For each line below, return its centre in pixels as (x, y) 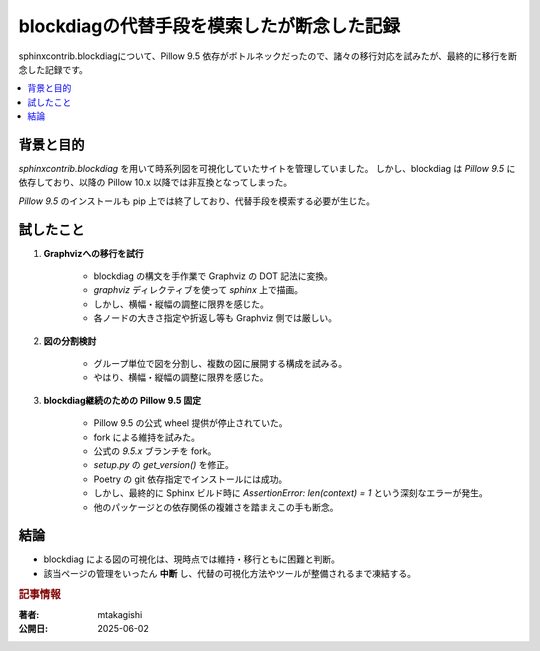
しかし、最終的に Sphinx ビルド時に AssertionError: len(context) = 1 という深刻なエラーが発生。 (291, 493)
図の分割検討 (70, 341)
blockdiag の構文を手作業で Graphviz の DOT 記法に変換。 (213, 276)
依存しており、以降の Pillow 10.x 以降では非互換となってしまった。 (155, 182)
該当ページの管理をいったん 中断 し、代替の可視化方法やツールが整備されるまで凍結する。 (230, 573)
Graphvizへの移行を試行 (93, 253)
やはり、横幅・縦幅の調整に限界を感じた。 (181, 377)
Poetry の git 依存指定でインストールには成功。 (190, 479)
